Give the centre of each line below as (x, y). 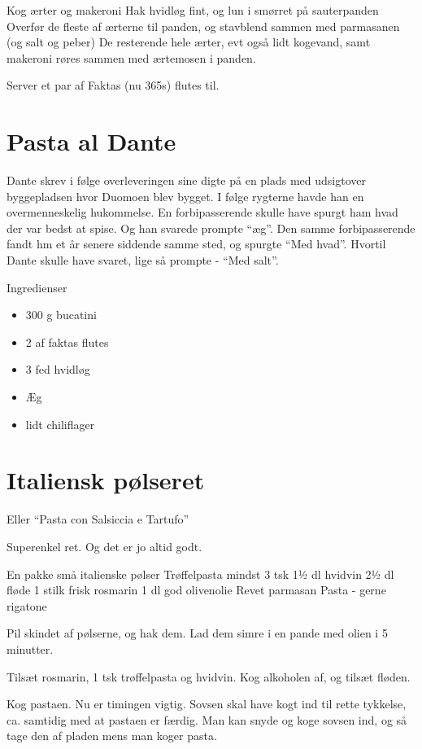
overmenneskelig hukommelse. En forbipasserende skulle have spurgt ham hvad (202, 212)
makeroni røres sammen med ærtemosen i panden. (131, 57)
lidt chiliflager (60, 424)
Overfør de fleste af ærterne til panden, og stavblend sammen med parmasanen (203, 26)
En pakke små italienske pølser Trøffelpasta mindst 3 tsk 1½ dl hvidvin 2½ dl (200, 574)
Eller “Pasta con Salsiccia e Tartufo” (98, 519)
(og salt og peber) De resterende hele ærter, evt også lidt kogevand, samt (189, 42)
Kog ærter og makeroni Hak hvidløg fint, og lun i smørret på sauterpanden (193, 10)
